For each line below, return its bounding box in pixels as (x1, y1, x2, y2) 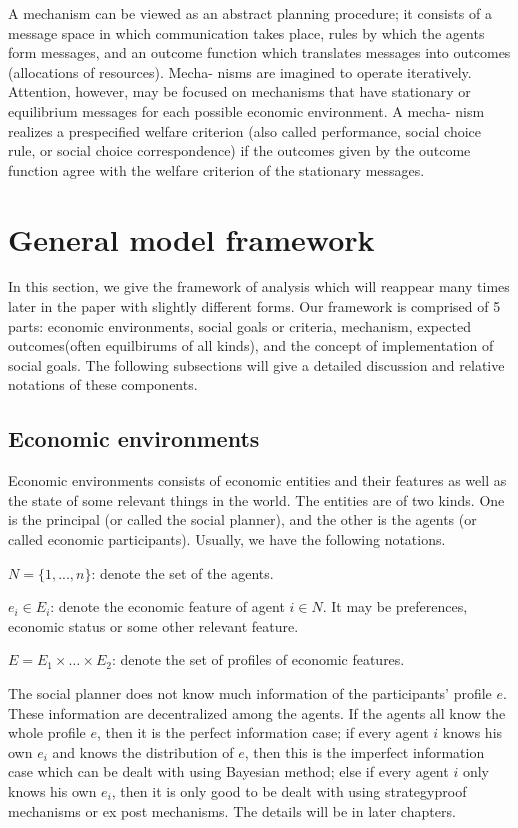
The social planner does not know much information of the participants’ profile (8, 682, 492, 703)
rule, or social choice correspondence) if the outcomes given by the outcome (8, 140, 471, 161)
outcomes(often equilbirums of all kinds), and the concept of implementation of (8, 335, 494, 356)
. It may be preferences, (322, 596, 468, 617)
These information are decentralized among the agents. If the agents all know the (8, 702, 506, 723)
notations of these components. (8, 374, 198, 395)
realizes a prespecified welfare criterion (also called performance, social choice (8, 120, 482, 141)
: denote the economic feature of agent (50, 596, 285, 617)
